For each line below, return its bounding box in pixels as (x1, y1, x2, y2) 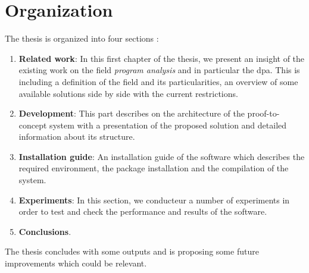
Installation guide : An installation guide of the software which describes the (18, 150, 305, 162)
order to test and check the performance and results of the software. (18, 205, 267, 218)
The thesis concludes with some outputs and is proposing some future (5, 245, 259, 258)
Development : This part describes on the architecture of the (18, 107, 245, 120)
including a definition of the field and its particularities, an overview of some (18, 75, 298, 87)
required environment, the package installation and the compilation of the (18, 162, 289, 174)
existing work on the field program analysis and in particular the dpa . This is (18, 64, 300, 76)
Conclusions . (18, 225, 71, 237)
